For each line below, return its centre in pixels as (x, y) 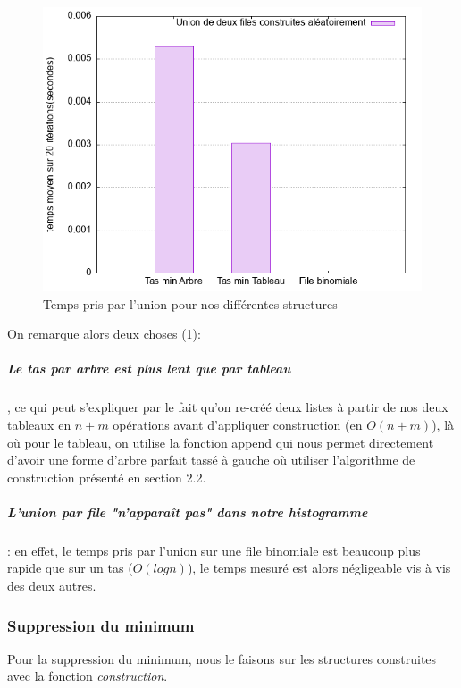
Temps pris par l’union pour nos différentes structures (190, 303)
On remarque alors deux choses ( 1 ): (104, 334)
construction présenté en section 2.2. (107, 477)
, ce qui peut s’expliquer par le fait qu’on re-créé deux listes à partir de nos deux (228, 407)
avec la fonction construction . (88, 676)
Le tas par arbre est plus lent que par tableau (149, 369)
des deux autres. (52, 586)
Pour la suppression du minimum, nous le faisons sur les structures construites (222, 658)
